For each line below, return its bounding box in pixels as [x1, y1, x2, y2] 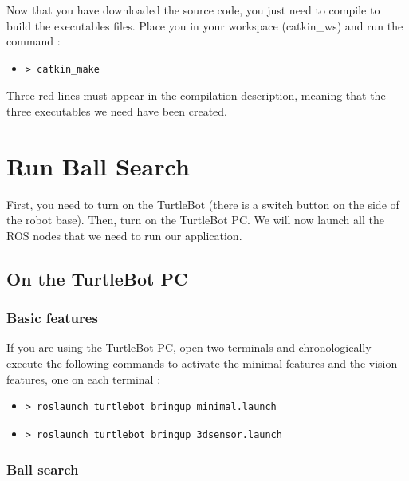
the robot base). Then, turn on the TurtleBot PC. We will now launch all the [6, 211, 384, 228]
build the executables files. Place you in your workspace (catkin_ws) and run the [6, 17, 403, 34]
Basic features [6, 308, 98, 328]
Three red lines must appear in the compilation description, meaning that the [6, 87, 386, 104]
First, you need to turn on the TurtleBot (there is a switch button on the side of [6, 195, 399, 212]
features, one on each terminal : [6, 370, 161, 387]
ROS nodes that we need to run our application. [6, 227, 242, 243]
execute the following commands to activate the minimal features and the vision [6, 355, 398, 372]
